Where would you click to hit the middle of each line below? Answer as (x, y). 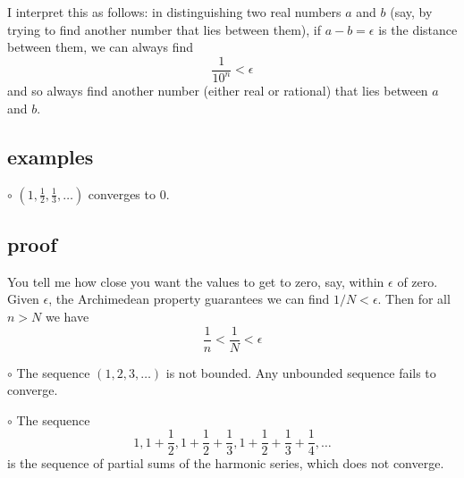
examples (51, 156)
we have (67, 316)
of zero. (418, 281)
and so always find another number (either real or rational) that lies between (218, 91)
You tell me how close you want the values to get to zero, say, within (196, 281)
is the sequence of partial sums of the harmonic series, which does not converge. (226, 463)
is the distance (418, 29)
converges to (122, 193)
